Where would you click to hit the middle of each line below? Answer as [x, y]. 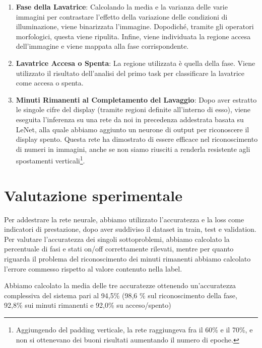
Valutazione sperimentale [93, 195]
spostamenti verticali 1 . [50, 160]
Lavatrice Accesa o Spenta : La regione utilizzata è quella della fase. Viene [136, 63]
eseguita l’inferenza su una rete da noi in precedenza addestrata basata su [130, 119]
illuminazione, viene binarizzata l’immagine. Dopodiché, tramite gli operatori [135, 26]
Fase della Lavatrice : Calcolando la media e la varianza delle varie [122, 7]
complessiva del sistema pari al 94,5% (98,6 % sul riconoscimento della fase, [121, 295]
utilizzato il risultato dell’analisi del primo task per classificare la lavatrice [130, 73]
